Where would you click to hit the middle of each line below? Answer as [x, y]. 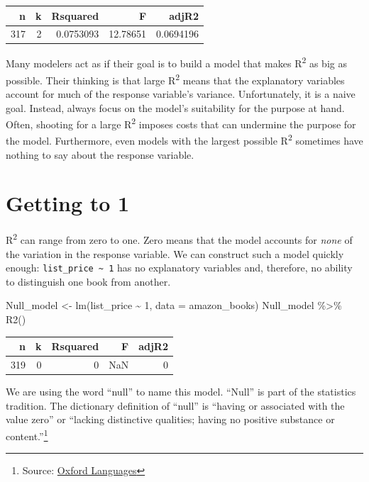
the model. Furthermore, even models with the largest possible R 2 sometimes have [184, 140]
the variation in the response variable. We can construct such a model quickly [175, 253]
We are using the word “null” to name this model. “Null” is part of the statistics [181, 392]
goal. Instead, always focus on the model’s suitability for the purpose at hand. [175, 107]
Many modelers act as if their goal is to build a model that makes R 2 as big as [176, 62]
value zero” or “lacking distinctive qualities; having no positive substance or [170, 419]
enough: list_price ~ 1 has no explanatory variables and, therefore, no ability [179, 268]
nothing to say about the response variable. [100, 154]
